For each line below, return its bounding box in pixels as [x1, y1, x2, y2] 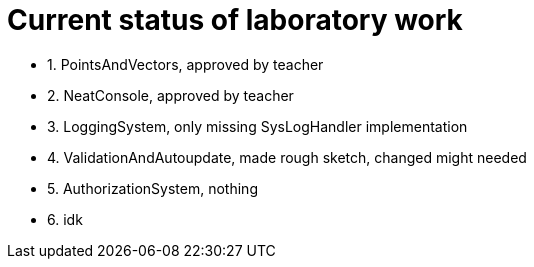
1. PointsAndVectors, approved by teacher [47, 55, 324, 73]
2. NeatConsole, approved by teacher [47, 86, 294, 104]
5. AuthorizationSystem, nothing [47, 179, 258, 197]
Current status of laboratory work [7, 3, 463, 37]
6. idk [47, 210, 83, 228]
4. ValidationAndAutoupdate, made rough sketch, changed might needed [47, 148, 527, 166]
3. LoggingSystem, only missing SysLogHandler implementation [47, 117, 468, 135]
